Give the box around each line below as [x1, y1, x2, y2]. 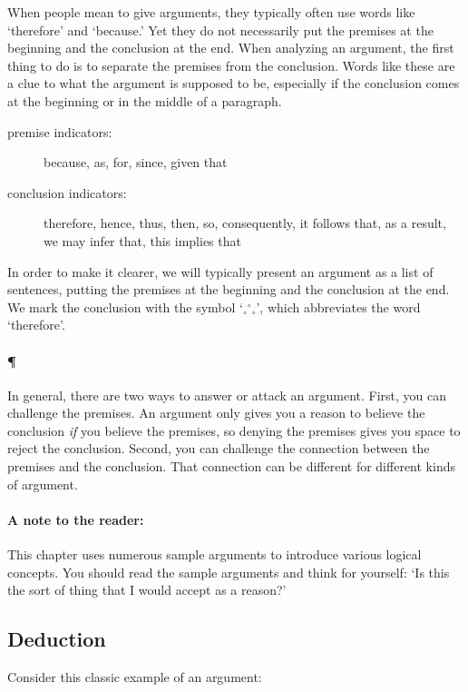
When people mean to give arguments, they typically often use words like [7, 3, 415, 21]
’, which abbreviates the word [256, 297, 421, 316]
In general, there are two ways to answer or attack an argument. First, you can [7, 385, 447, 404]
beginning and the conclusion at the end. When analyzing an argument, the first [7, 38, 454, 57]
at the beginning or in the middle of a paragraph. [7, 91, 282, 110]
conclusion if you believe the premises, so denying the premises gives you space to [7, 420, 461, 440]
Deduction [7, 625, 106, 653]
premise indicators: [7, 122, 112, 141]
